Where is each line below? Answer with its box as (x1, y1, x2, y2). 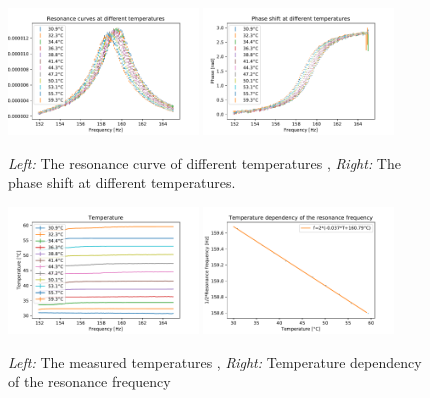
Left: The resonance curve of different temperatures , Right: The (8, 152, 401, 173)
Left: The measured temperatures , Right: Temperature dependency (8, 351, 422, 372)
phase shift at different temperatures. (8, 172, 236, 193)
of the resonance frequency (8, 371, 171, 392)
